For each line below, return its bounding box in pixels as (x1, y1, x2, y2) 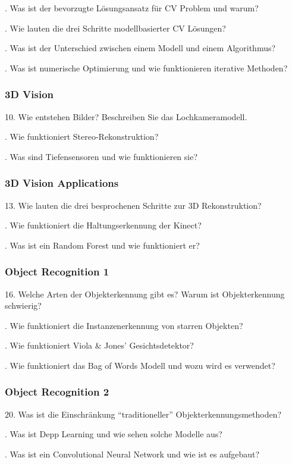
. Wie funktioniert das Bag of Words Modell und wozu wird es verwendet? (5, 359, 275, 371)
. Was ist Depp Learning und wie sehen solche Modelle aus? (5, 428, 222, 440)
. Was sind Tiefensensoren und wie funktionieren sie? (5, 150, 198, 162)
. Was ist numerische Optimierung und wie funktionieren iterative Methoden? (5, 61, 288, 74)
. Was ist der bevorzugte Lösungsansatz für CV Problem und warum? (5, 2, 259, 14)
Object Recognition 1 (5, 264, 109, 279)
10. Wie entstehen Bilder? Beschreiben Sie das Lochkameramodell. (5, 110, 247, 123)
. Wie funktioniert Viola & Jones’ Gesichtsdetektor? (5, 339, 194, 352)
